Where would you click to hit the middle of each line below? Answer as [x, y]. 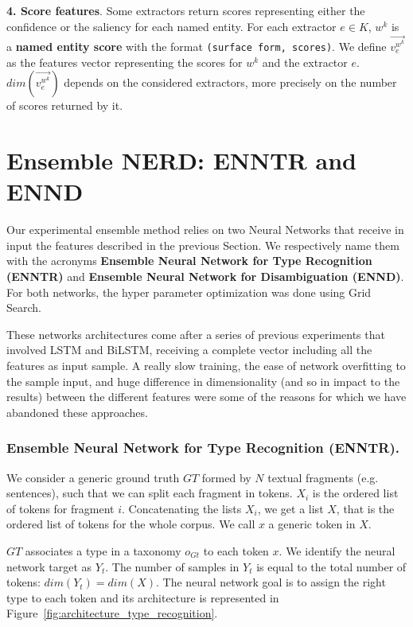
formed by [226, 477]
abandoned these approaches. [77, 412]
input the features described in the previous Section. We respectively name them [203, 245]
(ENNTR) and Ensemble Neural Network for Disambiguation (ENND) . [205, 276]
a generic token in [312, 524]
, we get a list [290, 508]
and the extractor [305, 62]
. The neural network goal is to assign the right [271, 582]
